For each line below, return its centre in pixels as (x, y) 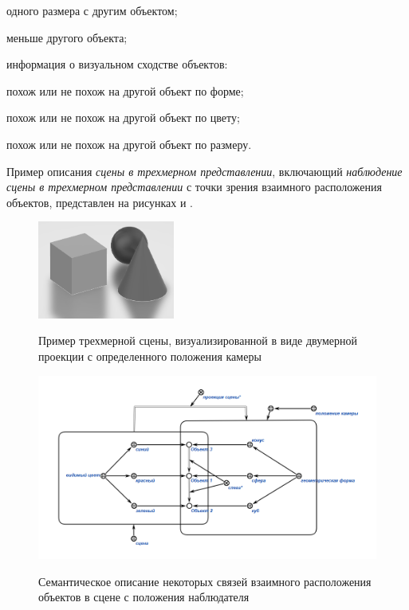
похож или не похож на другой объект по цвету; (123, 117)
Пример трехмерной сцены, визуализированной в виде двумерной (198, 340)
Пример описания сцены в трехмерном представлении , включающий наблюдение (204, 171)
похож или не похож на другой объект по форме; (125, 90)
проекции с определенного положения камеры (150, 356)
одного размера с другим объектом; (92, 10)
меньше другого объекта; (67, 37)
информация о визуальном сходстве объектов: (117, 64)
